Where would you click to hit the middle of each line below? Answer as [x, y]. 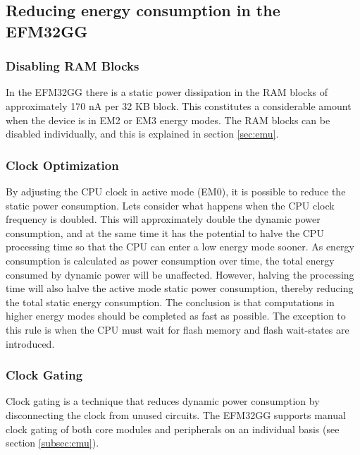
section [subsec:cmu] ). [52, 443]
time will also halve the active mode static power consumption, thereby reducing [180, 288]
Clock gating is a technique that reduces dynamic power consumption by [163, 401]
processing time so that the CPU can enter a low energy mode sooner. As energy [180, 247]
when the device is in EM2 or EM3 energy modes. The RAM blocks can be [168, 120]
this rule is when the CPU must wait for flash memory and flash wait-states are [178, 329]
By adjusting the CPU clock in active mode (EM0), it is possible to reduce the [176, 191]
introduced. [30, 343]
